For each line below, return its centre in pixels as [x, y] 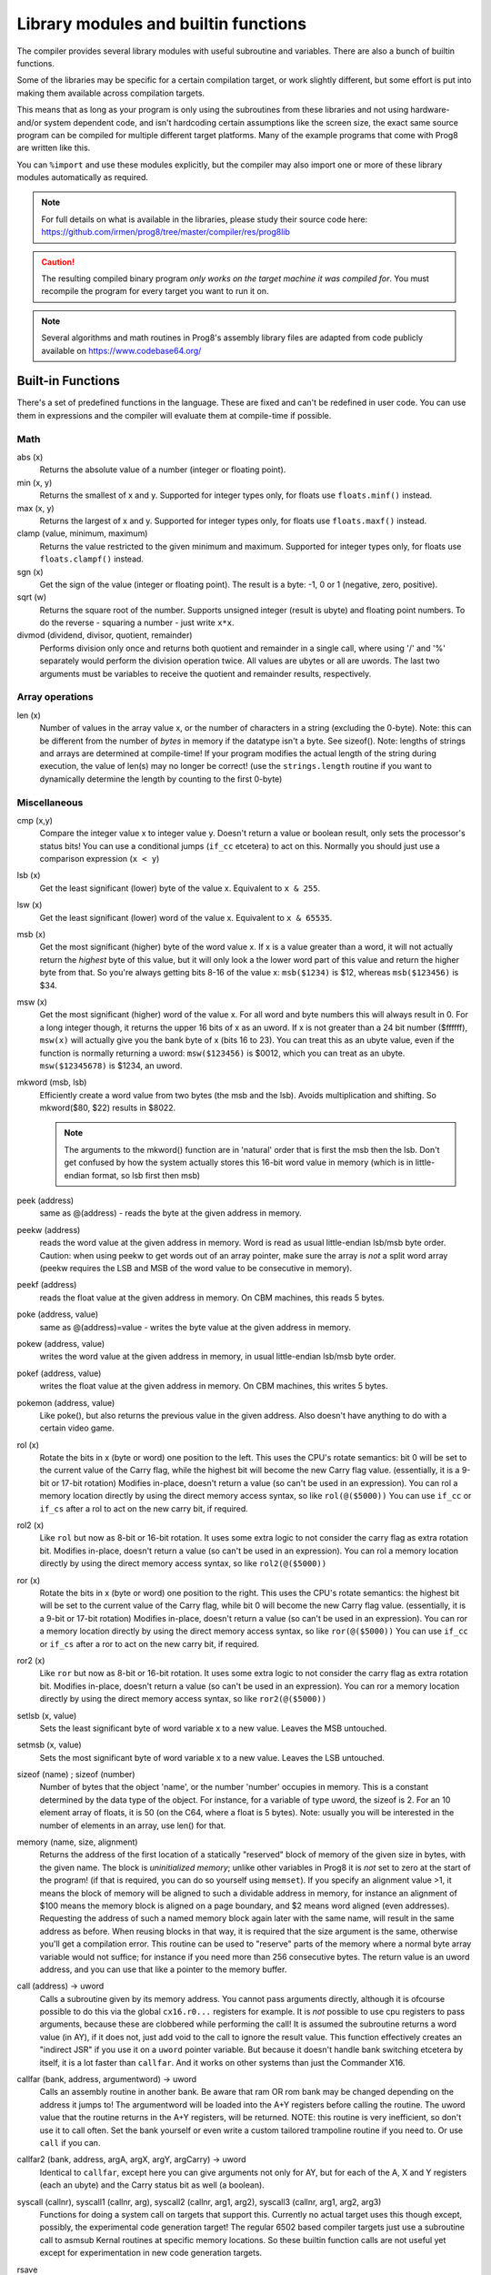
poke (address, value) [58, 1314]
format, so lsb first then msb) [145, 1175]
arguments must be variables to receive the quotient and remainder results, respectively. [205, 673]
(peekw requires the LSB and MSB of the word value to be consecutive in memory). [196, 1268]
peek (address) [45, 1200]
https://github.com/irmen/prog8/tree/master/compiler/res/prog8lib [166, 232]
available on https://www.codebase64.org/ [121, 350]
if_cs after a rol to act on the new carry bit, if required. [144, 1508]
